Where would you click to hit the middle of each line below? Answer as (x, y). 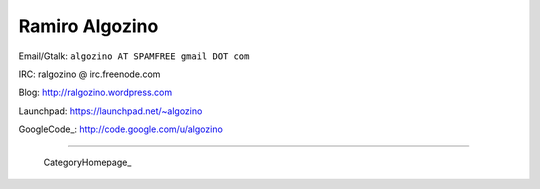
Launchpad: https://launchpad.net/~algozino (110, 111)
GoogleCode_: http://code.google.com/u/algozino (121, 129)
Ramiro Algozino (88, 26)
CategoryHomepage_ (87, 162)
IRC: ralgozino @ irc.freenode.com (89, 74)
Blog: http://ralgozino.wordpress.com (95, 92)
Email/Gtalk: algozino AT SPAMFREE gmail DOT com (134, 56)
